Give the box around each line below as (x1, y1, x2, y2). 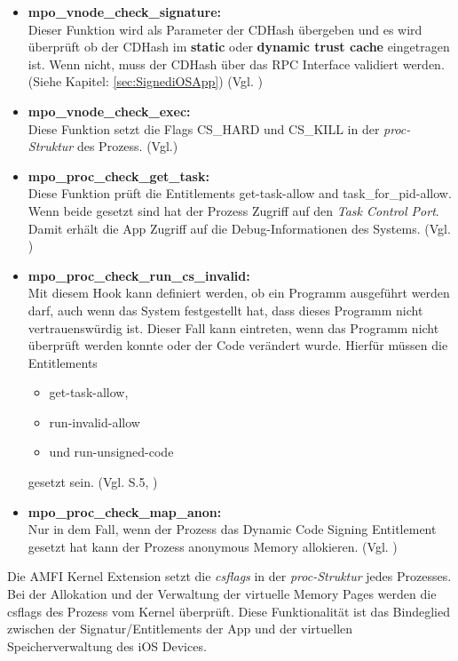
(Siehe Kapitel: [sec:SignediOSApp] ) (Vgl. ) (28, 72, 264, 91)
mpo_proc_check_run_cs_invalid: (28, 266, 250, 284)
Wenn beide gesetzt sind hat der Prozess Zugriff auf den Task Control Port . (28, 201, 439, 219)
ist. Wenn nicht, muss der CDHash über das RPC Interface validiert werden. (28, 54, 445, 73)
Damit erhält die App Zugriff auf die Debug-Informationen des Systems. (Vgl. (28, 219, 451, 237)
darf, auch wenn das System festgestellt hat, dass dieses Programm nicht (28, 300, 423, 319)
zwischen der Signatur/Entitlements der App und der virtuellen (7, 619, 353, 638)
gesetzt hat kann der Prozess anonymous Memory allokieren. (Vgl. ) (28, 537, 398, 555)
